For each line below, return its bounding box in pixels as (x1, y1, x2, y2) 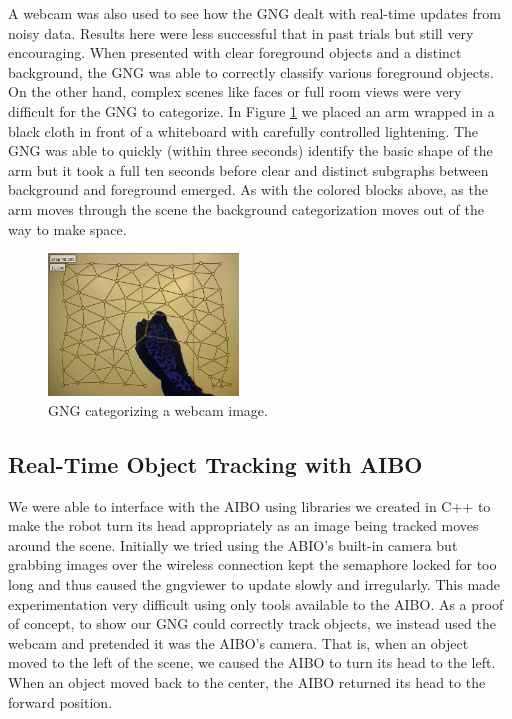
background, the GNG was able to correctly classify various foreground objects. (8, 61, 494, 82)
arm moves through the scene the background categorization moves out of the (8, 198, 484, 219)
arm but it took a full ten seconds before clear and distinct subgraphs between (8, 159, 489, 180)
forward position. (8, 691, 113, 712)
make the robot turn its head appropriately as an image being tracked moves (8, 515, 479, 536)
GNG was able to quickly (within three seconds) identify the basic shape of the (8, 140, 493, 161)
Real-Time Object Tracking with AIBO (8, 448, 423, 479)
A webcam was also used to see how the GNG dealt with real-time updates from (8, 3, 501, 23)
